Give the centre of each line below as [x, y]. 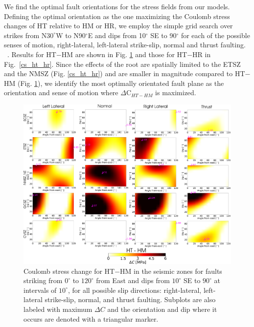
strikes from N [25, 35]
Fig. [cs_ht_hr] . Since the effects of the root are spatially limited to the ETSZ [122, 64]
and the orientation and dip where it [162, 309]
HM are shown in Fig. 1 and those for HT [124, 54]
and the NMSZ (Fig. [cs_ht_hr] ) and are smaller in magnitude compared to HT [125, 73]
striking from [43, 280]
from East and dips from [133, 280]
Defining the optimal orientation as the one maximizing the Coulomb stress [117, 16]
